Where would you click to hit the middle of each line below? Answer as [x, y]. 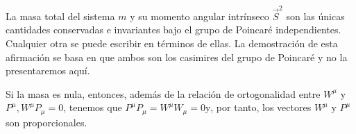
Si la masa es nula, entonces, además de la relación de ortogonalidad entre [163, 93]
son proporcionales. [46, 122]
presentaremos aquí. [48, 70]
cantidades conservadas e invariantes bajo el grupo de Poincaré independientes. [173, 30]
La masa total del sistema [60, 16]
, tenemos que [93, 107]
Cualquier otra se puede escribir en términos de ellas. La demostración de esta [172, 43]
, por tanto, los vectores [261, 107]
